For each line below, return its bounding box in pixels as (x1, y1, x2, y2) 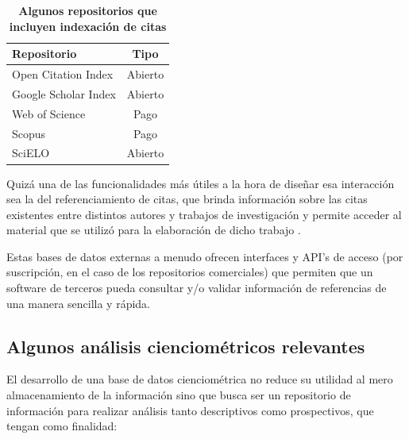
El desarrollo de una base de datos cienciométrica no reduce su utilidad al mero (6, 371, 393, 387)
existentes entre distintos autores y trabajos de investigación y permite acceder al (6, 206, 402, 222)
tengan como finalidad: (6, 418, 118, 434)
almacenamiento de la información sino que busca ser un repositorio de (6, 387, 351, 403)
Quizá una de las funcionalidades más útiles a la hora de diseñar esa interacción (6, 175, 395, 191)
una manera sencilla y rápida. (6, 295, 151, 311)
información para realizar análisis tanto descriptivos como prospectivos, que (6, 402, 374, 418)
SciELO (12, 144, 50, 161)
